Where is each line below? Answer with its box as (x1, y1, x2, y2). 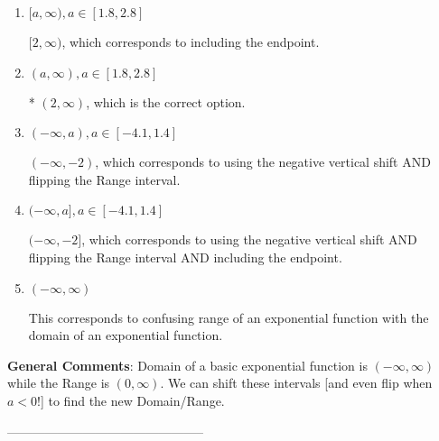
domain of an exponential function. (28, 326, 223, 345)
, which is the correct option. (86, 92, 246, 111)
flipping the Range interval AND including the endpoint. (28, 247, 342, 266)
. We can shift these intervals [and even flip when (160, 373, 433, 392)
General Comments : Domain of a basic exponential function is (7, 355, 368, 374)
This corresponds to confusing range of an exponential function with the (28, 308, 429, 326)
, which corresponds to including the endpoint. (61, 32, 320, 51)
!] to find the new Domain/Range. (37, 390, 225, 409)
